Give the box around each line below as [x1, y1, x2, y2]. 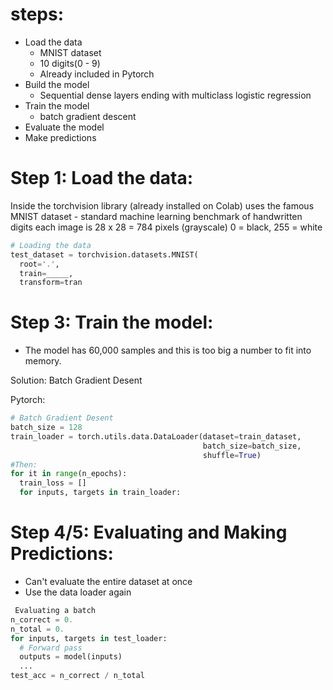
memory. [24, 355, 62, 367]
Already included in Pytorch [39, 68, 155, 80]
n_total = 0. [10, 624, 65, 634]
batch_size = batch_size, [202, 441, 302, 451]
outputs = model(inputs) [19, 652, 123, 662]
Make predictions [24, 131, 97, 143]
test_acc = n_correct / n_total [10, 671, 145, 681]
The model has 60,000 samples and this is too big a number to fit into [24, 344, 312, 357]
